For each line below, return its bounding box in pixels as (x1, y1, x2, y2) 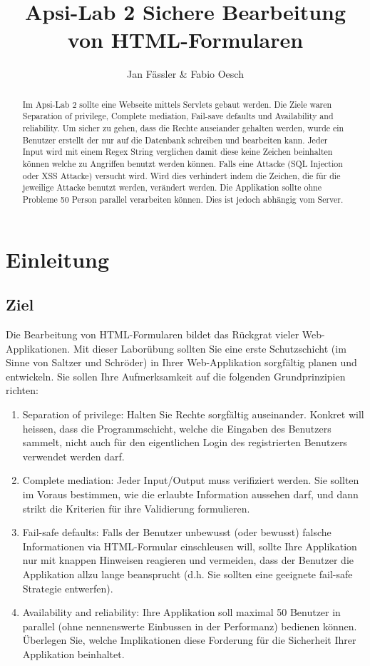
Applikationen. (6, 340, 71, 355)
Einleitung (6, 244, 110, 273)
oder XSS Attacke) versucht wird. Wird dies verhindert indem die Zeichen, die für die (22, 169, 341, 181)
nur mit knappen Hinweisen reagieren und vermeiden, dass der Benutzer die (22, 553, 354, 567)
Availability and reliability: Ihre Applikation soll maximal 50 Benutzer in (22, 605, 341, 620)
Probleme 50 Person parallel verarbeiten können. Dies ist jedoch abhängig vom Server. (22, 193, 344, 205)
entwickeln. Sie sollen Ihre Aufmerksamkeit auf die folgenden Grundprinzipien (6, 368, 346, 383)
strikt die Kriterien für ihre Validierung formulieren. (22, 500, 250, 515)
